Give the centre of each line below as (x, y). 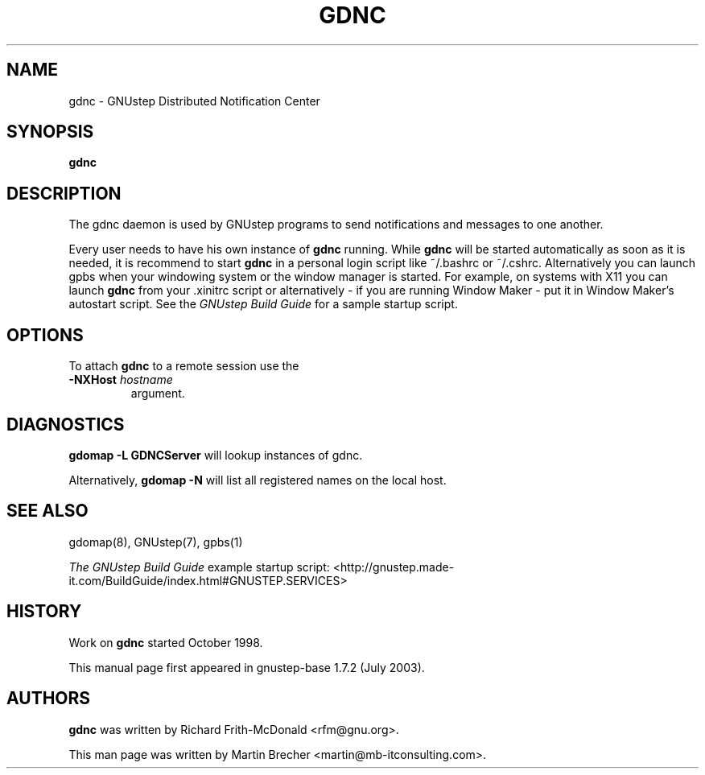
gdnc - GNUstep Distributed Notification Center (194, 101)
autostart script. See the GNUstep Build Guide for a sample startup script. (263, 304)
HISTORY (44, 612)
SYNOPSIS (50, 132)
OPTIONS (45, 335)
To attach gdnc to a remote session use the (184, 366)
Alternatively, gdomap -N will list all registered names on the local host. (258, 480)
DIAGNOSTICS (66, 424)
